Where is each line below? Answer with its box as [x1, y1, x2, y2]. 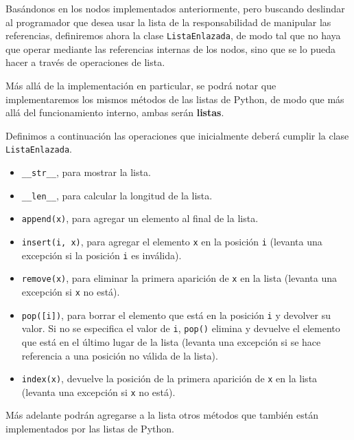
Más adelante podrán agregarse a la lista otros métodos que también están [5, 408, 318, 422]
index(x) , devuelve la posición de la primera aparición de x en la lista [21, 371, 318, 386]
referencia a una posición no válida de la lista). [21, 348, 218, 362]
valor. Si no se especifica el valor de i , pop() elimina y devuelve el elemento [21, 321, 340, 335]
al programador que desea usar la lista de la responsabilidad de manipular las [5, 14, 331, 29]
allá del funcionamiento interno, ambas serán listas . [5, 105, 224, 120]
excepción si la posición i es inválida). [21, 247, 182, 262]
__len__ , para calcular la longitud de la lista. [21, 188, 213, 202]
